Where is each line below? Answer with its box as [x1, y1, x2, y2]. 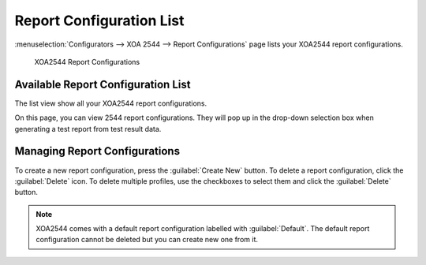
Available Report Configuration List [14, 77, 191, 91]
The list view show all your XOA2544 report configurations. [14, 99, 207, 108]
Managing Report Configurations [14, 144, 181, 158]
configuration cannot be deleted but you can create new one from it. [35, 235, 259, 244]
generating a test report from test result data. [14, 124, 162, 133]
